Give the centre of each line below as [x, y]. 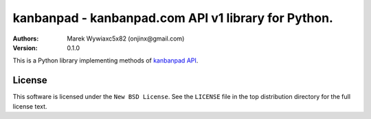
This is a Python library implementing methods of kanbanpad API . [105, 61]
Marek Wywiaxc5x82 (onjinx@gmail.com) [126, 39]
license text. [30, 106]
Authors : [26, 39]
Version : [25, 47]
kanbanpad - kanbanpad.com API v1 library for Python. [173, 18]
